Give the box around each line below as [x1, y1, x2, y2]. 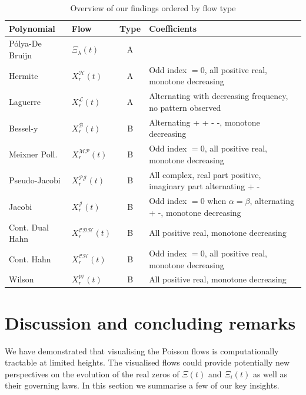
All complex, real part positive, [149, 168, 261, 180]
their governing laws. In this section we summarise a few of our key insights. [5, 379, 280, 391]
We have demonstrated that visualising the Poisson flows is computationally [5, 344, 279, 357]
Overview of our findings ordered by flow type [70, 2, 236, 14]
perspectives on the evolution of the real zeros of [5, 367, 179, 380]
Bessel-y [9, 121, 38, 134]
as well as [252, 367, 287, 380]
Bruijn [9, 49, 32, 61]
